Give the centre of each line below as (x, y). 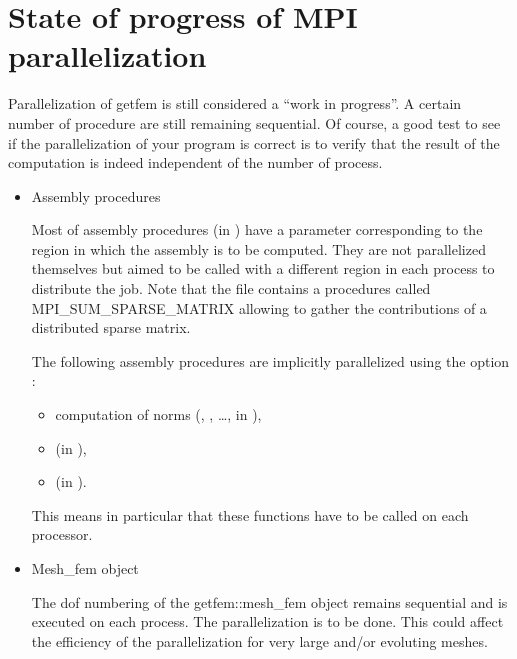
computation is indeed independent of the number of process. (195, 162)
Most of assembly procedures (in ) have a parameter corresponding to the (257, 229)
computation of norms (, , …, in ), (158, 414)
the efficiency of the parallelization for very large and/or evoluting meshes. (259, 640)
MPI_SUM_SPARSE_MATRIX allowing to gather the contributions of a (259, 307)
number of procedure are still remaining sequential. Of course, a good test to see (254, 122)
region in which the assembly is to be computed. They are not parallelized (258, 248)
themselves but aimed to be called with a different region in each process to (263, 268)
